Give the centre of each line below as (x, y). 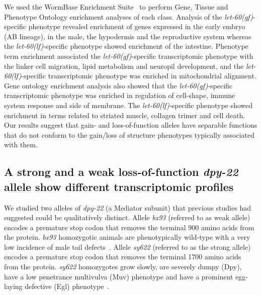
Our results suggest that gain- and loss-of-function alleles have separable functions (131, 125)
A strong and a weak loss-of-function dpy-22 (121, 172)
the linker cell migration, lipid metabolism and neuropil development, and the (124, 66)
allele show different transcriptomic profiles (119, 186)
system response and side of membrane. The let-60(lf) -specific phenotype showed (128, 105)
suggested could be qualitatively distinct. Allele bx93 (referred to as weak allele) (127, 217)
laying (13, 286)
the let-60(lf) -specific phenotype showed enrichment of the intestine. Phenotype (126, 46)
